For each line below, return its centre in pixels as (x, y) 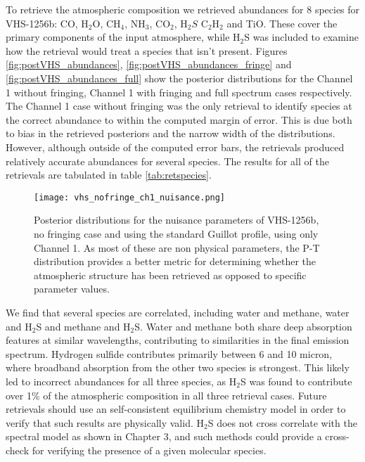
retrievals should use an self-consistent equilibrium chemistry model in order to (176, 409)
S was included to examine (301, 37)
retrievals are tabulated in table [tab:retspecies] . (109, 175)
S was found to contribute (296, 381)
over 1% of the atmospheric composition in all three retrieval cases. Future (166, 395)
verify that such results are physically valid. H (105, 422)
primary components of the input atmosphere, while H (123, 37)
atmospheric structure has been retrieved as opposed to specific (170, 275)
